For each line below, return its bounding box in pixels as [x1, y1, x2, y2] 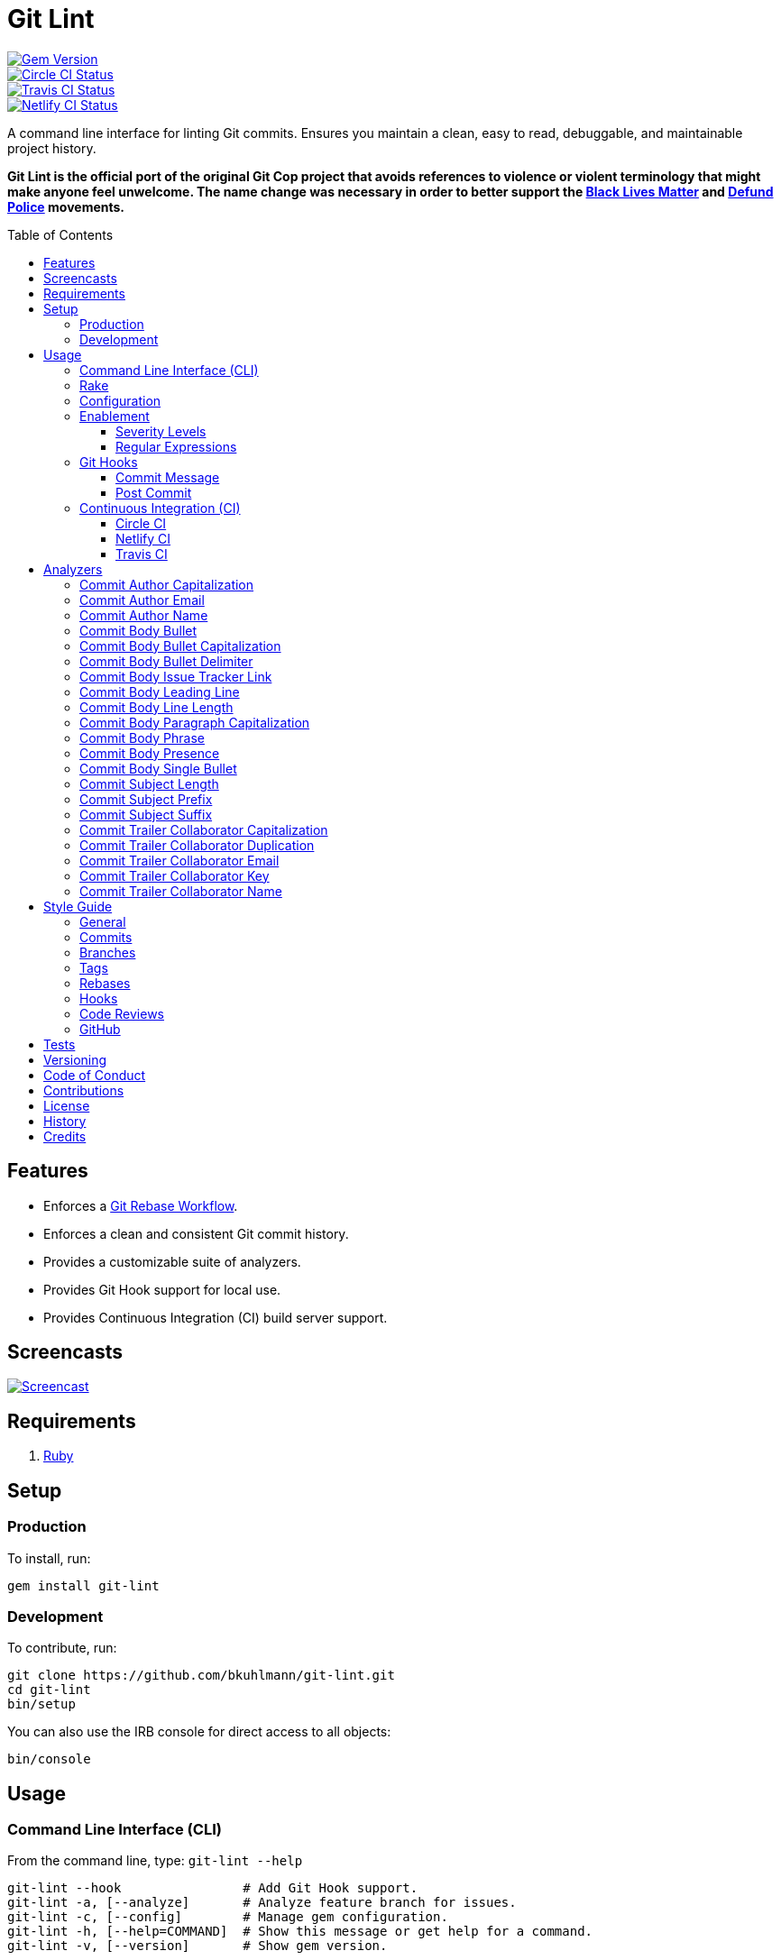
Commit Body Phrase [79, 729, 205, 746]
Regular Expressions [115, 438, 237, 454]
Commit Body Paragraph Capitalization [79, 714, 310, 730]
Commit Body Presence [79, 745, 220, 761]
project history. [7, 140, 96, 156]
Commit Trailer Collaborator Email [79, 852, 280, 868]
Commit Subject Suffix [79, 806, 213, 822]
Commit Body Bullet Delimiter [79, 653, 253, 669]
